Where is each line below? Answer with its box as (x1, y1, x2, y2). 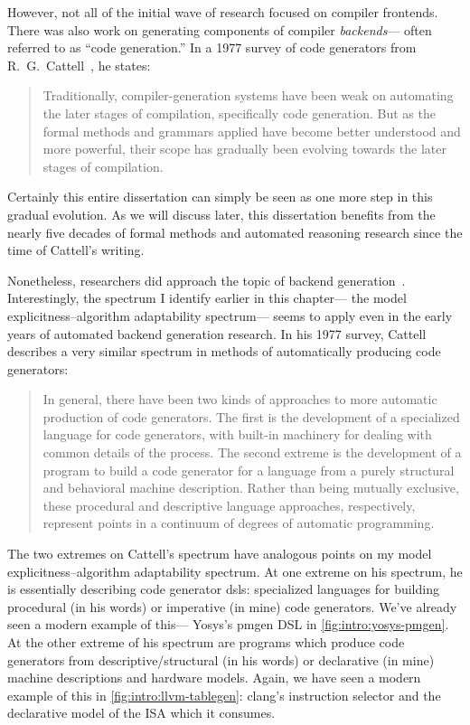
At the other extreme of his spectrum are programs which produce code (7, 633, 405, 651)
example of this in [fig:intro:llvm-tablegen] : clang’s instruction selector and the (7, 685, 441, 704)
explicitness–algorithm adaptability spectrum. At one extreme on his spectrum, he (7, 561, 463, 580)
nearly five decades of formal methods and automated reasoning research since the (7, 222, 463, 241)
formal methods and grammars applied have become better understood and (42, 121, 461, 140)
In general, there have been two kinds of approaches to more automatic (42, 390, 437, 409)
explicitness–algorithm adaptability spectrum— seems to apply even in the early (7, 306, 453, 325)
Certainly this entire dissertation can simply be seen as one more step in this (7, 187, 433, 206)
